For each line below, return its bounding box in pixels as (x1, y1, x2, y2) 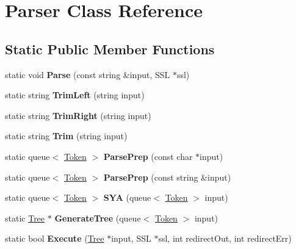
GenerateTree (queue (54, 211, 141, 224)
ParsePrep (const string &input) (103, 170, 231, 183)
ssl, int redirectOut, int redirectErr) (158, 232, 292, 245)
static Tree (5, 211, 45, 224)
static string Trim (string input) (5, 129, 128, 142)
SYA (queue (103, 191, 151, 204)
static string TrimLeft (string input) (5, 88, 145, 101)
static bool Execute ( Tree (5, 232, 104, 245)
